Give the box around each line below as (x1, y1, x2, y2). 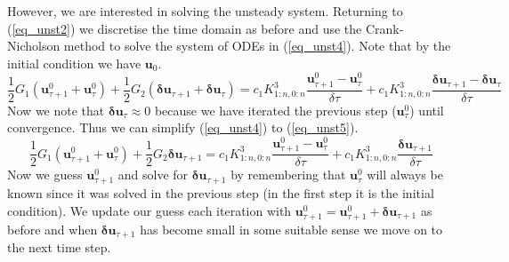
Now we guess (7, 165, 83, 184)
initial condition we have (7, 53, 141, 72)
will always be (367, 165, 443, 184)
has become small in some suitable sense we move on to (140, 220, 443, 238)
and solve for (117, 165, 189, 184)
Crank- (365, 19, 404, 37)
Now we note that (7, 100, 105, 119)
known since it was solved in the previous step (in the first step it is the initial (7, 184, 434, 202)
